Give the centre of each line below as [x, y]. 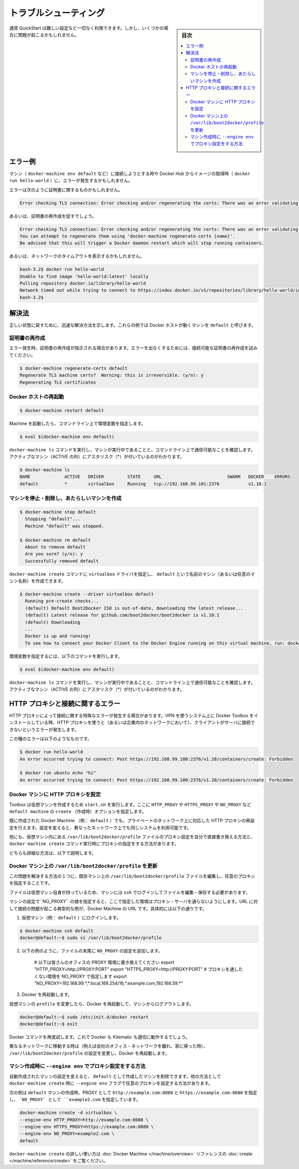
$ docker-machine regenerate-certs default [74, 368]
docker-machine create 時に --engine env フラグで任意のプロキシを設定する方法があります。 [111, 1083]
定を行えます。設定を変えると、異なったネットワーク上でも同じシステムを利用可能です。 [100, 828]
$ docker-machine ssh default [57, 931]
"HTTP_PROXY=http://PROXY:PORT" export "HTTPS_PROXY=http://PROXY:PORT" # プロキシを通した [139, 969]
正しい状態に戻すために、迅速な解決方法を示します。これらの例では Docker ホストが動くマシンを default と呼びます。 [133, 325]
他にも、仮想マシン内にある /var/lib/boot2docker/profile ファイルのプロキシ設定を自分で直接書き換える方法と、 [132, 837]
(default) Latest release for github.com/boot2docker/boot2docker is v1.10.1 [122, 615]
